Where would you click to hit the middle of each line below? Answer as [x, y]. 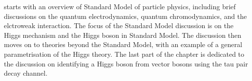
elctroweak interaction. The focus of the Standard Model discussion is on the [119, 25]
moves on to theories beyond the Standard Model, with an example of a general [123, 44]
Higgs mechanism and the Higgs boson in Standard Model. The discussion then [123, 35]
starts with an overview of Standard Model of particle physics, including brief [120, 6]
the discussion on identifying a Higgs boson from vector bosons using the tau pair [126, 63]
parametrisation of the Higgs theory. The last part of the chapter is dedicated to [124, 54]
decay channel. [26, 73]
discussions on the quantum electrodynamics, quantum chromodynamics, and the [126, 16]
